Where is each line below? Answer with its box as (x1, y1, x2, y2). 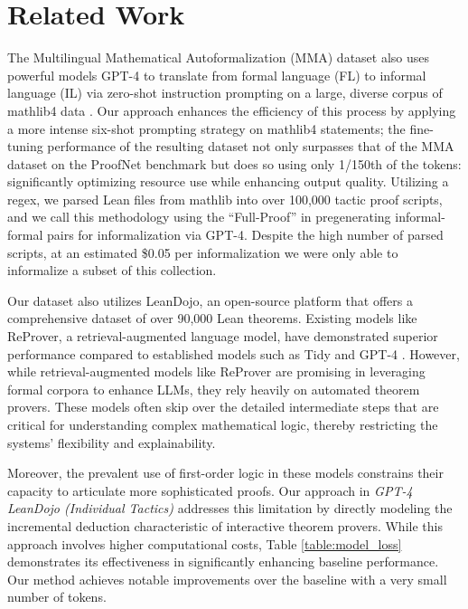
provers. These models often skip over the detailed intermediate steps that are (7, 397, 439, 416)
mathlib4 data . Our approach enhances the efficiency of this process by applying (7, 100, 456, 119)
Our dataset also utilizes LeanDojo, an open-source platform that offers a (7, 290, 413, 309)
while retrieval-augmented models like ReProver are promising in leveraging (7, 362, 426, 381)
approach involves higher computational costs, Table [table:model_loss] (7, 534, 402, 553)
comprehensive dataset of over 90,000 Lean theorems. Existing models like (7, 309, 417, 328)
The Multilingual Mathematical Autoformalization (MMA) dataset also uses (7, 48, 430, 67)
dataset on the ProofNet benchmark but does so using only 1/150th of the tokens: (7, 154, 462, 173)
